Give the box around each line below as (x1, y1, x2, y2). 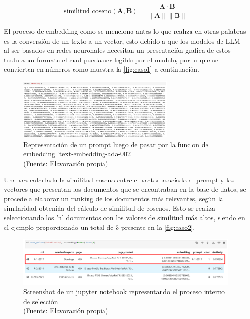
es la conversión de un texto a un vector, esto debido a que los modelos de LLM (4, 35, 240, 46)
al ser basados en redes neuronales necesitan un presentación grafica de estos (4, 45, 231, 55)
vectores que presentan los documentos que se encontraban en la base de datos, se (4, 184, 246, 194)
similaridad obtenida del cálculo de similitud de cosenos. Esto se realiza (4, 203, 216, 213)
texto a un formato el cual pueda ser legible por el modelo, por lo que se (4, 54, 218, 64)
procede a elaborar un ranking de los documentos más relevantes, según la (4, 193, 223, 203)
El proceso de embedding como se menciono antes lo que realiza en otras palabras (4, 26, 246, 36)
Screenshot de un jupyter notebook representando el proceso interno (23, 287, 225, 296)
